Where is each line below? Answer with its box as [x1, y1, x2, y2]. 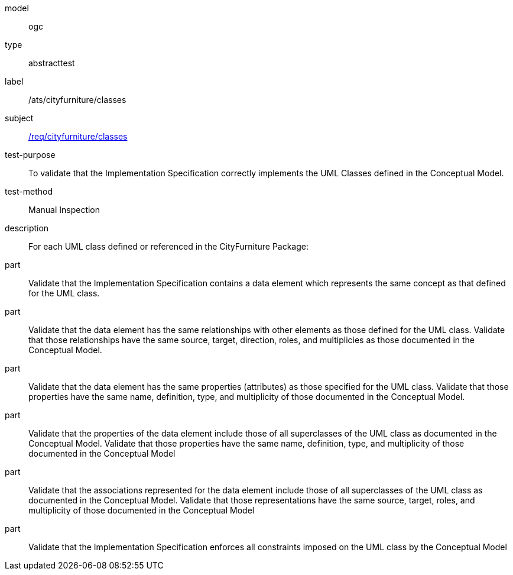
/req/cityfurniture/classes [28, 131, 128, 141]
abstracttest [28, 58, 75, 68]
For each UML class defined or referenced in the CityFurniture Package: [28, 241, 309, 251]
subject [5, 113, 34, 123]
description [5, 223, 49, 233]
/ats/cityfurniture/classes [28, 95, 126, 105]
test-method [5, 186, 53, 196]
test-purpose [5, 150, 56, 160]
